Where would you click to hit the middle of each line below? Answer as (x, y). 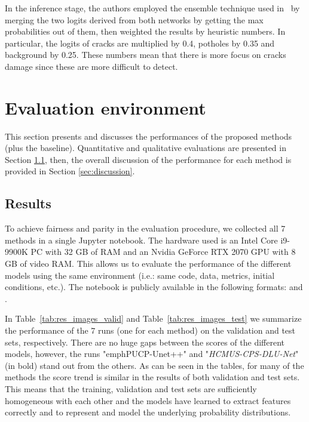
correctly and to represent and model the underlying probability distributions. (148, 412)
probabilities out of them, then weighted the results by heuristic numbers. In (145, 31)
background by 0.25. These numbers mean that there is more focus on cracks (146, 55)
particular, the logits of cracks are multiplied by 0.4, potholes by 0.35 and (140, 43)
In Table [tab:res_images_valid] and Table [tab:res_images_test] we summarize (153, 318)
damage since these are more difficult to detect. (91, 66)
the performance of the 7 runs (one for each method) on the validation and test (150, 330)
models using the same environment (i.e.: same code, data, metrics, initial (140, 275)
